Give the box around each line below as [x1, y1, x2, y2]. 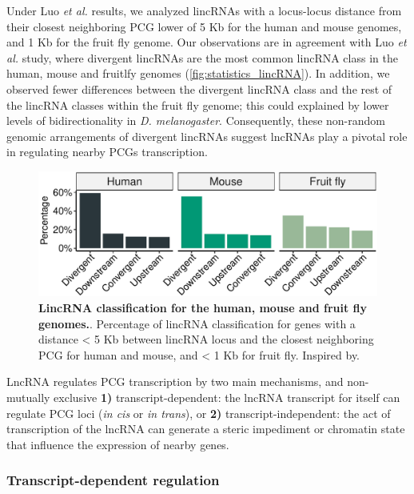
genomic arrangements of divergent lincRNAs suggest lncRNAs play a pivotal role [6, 127, 408, 144]
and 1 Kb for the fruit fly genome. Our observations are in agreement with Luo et [6, 34, 407, 50]
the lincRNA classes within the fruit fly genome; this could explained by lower [6, 96, 389, 113]
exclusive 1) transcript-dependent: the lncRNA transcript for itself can [54, 389, 400, 406]
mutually [6, 389, 50, 406]
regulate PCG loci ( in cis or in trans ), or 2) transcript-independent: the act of [6, 404, 391, 421]
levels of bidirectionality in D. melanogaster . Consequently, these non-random [6, 112, 385, 129]
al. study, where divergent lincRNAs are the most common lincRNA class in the [6, 49, 398, 66]
